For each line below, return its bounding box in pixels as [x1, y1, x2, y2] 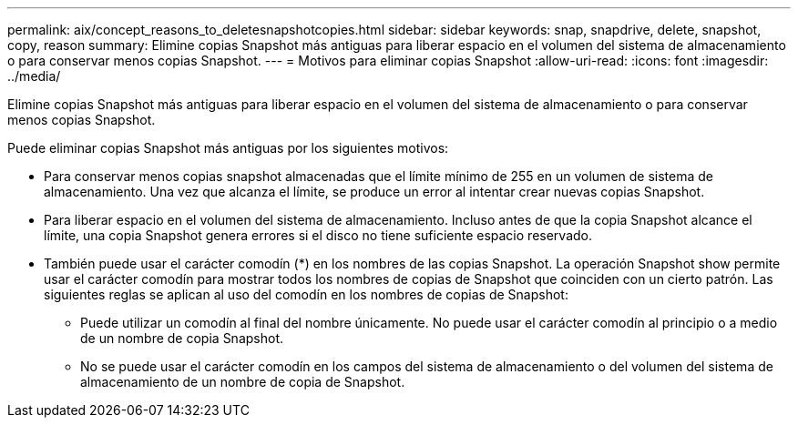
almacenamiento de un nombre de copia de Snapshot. [80, 374, 405, 390]
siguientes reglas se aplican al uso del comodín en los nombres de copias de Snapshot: [44, 287, 568, 302]
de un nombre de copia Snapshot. [80, 330, 283, 346]
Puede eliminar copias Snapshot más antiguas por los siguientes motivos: [7, 140, 449, 156]
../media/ [7, 68, 61, 84]
